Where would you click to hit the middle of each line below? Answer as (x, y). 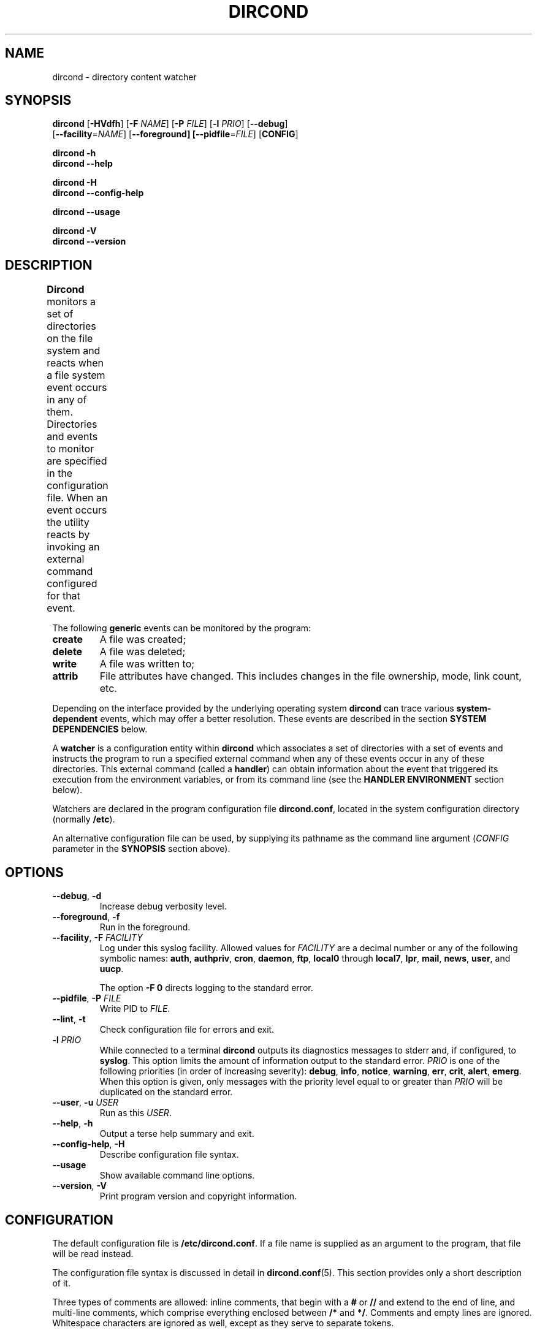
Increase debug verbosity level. (163, 906)
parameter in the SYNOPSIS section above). (141, 849)
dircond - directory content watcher (124, 77)
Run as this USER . (135, 1113)
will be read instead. (93, 1253)
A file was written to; (147, 664)
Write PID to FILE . (135, 1009)
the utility (68, 522)
